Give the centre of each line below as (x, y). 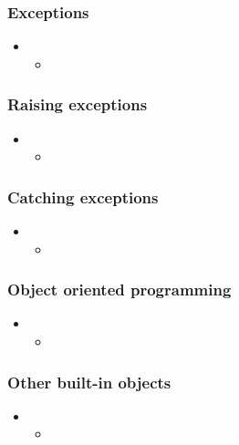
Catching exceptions (83, 197)
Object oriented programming (119, 290)
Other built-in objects (89, 382)
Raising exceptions (78, 104)
